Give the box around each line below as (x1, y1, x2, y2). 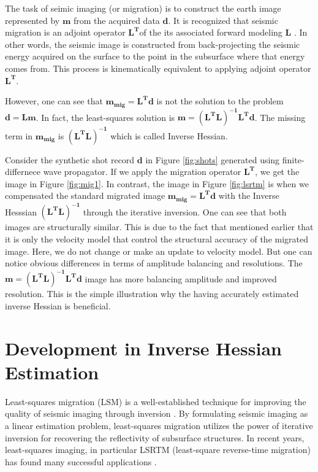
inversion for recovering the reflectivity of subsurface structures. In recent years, (5, 431, 305, 444)
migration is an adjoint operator (5, 26, 126, 39)
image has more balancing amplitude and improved (85, 272, 277, 285)
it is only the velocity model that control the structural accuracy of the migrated (5, 232, 309, 245)
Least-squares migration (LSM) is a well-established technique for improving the (5, 395, 306, 408)
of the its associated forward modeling (139, 26, 282, 39)
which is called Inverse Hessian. (110, 129, 228, 142)
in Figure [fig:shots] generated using (145, 153, 280, 166)
